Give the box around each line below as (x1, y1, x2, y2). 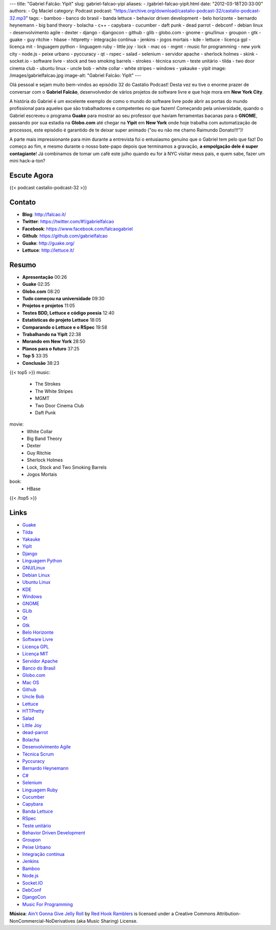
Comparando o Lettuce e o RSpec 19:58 (22, 324, 107, 330)
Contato (9, 197, 36, 207)
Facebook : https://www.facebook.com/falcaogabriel (22, 226, 133, 232)
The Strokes (35, 381, 61, 387)
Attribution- (216, 911, 241, 917)
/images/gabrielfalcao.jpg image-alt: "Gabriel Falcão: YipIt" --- (9, 72, 142, 78)
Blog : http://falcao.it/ (22, 211, 66, 217)
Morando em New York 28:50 (22, 338, 85, 345)
